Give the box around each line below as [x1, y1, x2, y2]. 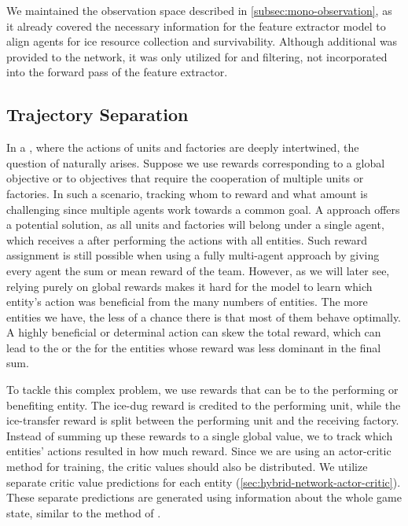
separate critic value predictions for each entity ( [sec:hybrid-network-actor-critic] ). [6, 473, 401, 490]
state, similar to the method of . [6, 504, 161, 520]
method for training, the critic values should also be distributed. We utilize [6, 458, 368, 475]
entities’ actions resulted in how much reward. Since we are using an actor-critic [6, 443, 391, 459]
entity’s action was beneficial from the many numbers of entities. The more [6, 293, 368, 310]
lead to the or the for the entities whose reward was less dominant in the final [6, 339, 381, 355]
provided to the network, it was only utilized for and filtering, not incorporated [6, 48, 388, 64]
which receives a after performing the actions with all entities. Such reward [6, 231, 367, 248]
